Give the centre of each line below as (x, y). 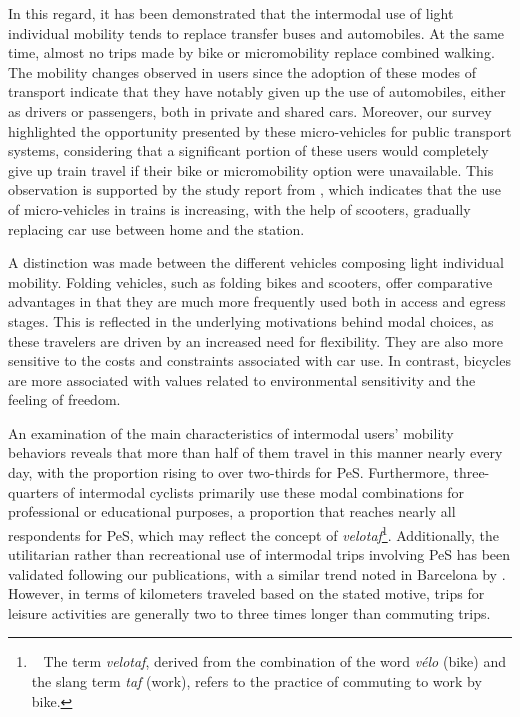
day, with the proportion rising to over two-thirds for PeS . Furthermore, (228, 472)
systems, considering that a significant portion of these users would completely (248, 150)
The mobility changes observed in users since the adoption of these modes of (242, 71)
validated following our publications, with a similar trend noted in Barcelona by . (257, 573)
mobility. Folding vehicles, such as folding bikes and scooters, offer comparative (250, 281)
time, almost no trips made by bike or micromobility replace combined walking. (251, 52)
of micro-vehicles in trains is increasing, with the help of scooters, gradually (239, 208)
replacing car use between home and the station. (156, 228)
